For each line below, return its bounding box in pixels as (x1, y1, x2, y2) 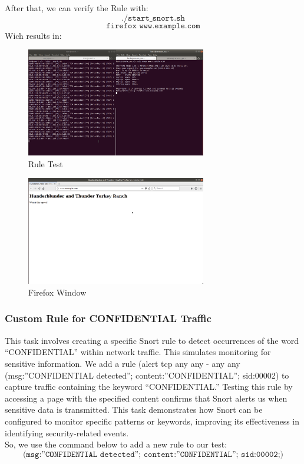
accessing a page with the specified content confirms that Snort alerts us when (5, 392, 288, 404)
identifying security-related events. (5, 426, 129, 439)
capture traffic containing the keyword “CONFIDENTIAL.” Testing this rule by (5, 380, 293, 393)
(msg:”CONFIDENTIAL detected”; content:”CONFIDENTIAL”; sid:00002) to (5, 369, 289, 381)
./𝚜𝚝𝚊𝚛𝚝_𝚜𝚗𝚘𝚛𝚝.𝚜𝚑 (121, 14, 185, 22)
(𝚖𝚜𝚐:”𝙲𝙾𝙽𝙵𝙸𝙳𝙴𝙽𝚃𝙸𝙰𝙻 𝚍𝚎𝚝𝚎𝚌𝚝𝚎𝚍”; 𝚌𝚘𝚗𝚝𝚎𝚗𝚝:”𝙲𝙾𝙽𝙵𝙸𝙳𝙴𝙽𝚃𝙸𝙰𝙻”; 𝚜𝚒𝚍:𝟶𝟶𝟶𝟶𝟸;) (22, 450, 284, 459)
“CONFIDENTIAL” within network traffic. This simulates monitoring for (5, 346, 271, 358)
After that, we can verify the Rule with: (5, 2, 148, 14)
